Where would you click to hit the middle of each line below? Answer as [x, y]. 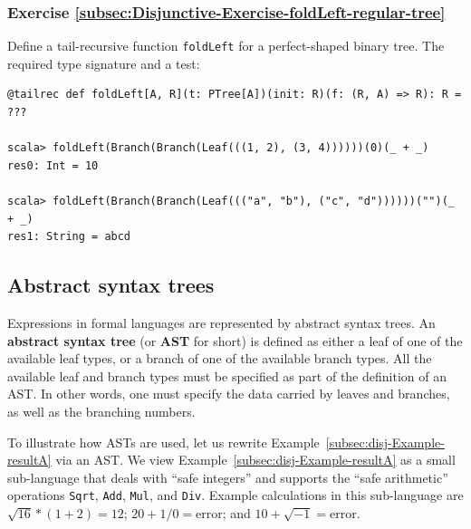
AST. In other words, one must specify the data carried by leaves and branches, [229, 394]
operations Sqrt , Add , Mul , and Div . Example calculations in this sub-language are [235, 495]
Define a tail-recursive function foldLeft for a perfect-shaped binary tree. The [226, 46]
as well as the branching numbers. [101, 411]
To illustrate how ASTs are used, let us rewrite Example [163, 442]
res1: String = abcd [69, 237]
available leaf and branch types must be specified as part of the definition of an [227, 375]
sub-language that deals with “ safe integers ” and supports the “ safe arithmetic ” [228, 477]
